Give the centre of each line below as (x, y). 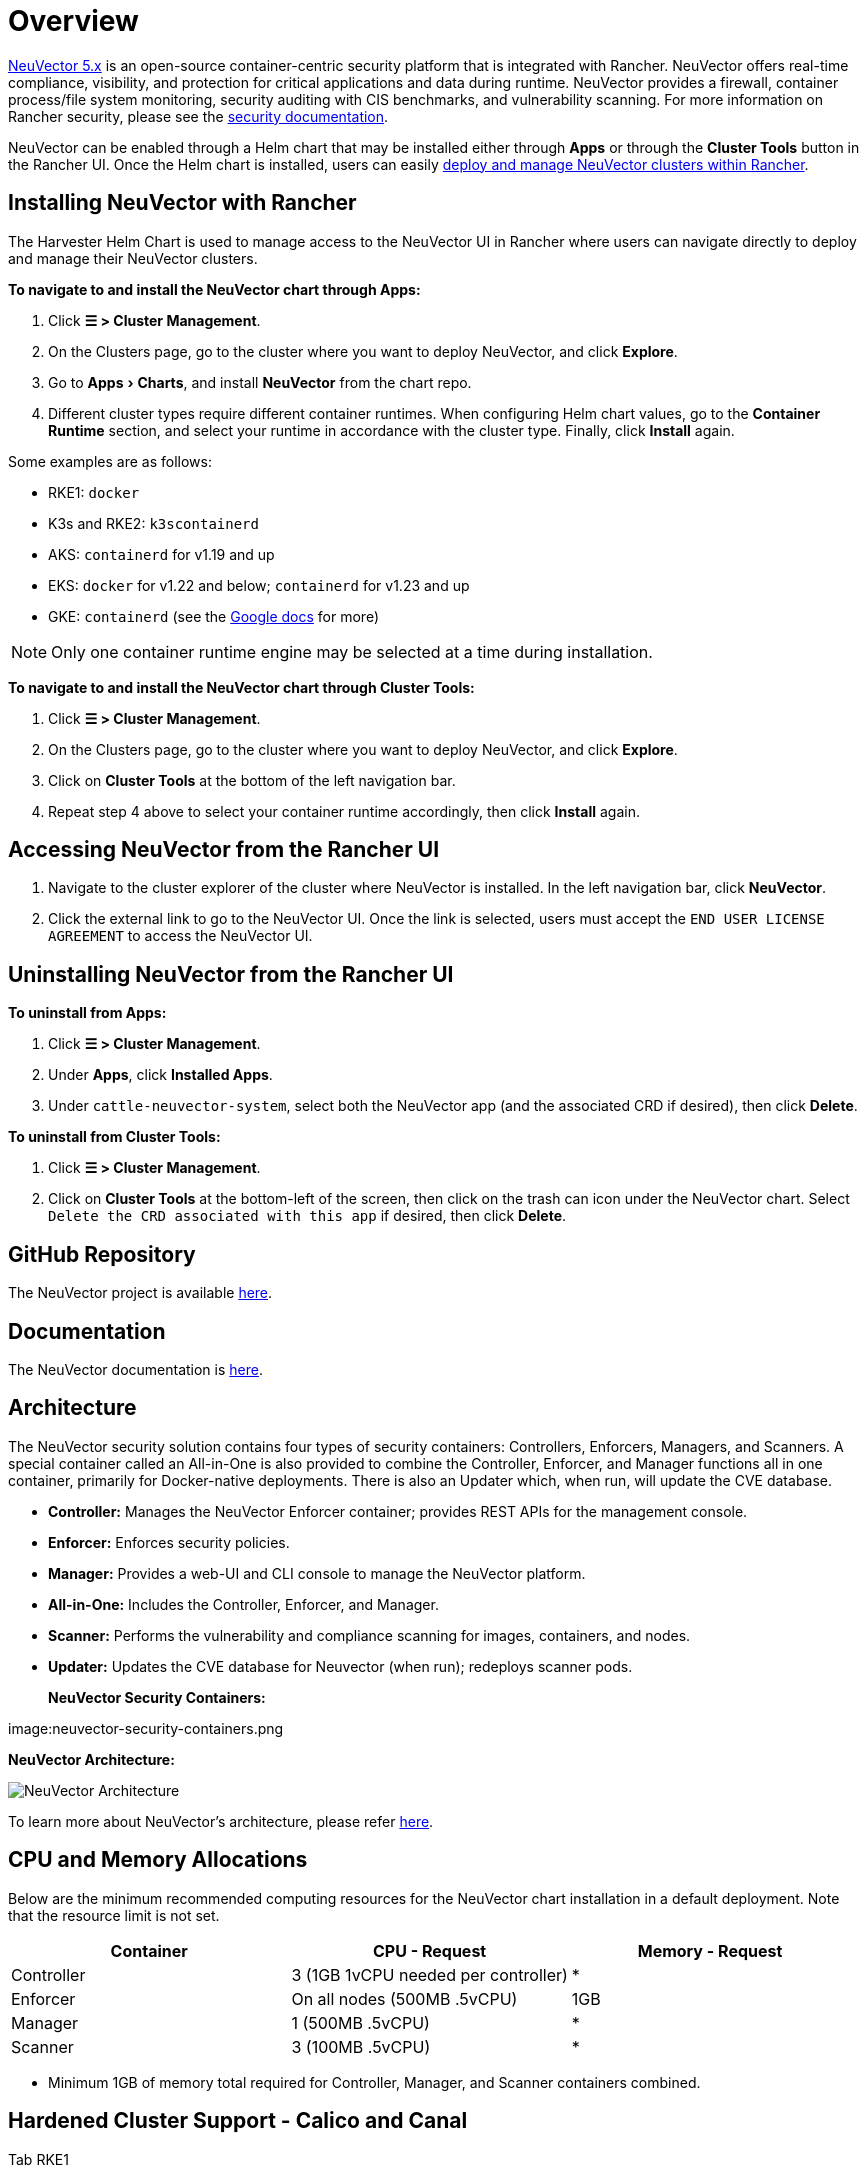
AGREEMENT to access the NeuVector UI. (180, 936)
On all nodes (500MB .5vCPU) (404, 1998)
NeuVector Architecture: (91, 1759)
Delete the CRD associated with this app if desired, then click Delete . (307, 1216)
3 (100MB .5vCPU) (361, 2046)
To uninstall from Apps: (87, 1013)
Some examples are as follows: (110, 461)
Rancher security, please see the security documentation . (198, 116)
